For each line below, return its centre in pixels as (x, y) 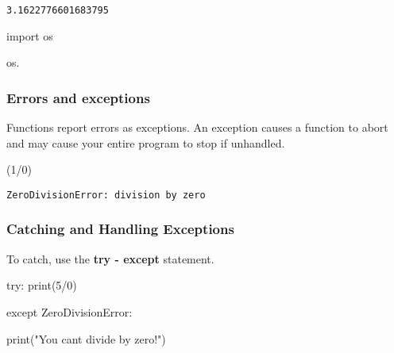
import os (30, 35)
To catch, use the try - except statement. (110, 258)
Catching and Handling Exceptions (120, 229)
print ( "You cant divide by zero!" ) (86, 338)
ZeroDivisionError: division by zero (106, 195)
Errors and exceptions (78, 97)
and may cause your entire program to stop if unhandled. (146, 142)
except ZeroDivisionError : (70, 311)
